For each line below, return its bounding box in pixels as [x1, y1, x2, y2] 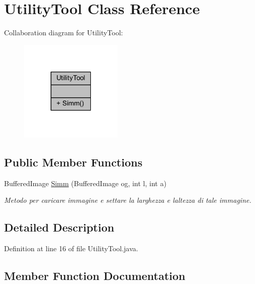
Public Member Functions [4, 154, 142, 169]
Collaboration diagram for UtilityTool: [4, 27, 123, 38]
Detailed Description [4, 219, 115, 235]
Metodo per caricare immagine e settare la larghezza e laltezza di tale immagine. [4, 195, 251, 205]
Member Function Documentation [4, 267, 186, 283]
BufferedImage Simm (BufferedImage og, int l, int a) [4, 178, 167, 188]
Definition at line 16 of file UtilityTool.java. [4, 243, 138, 253]
